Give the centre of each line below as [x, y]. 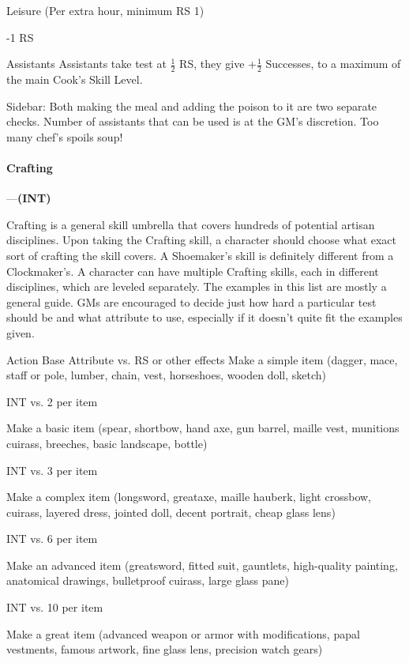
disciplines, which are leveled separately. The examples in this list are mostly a [197, 286]
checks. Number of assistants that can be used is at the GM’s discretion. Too [193, 121]
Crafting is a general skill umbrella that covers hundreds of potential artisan [191, 224]
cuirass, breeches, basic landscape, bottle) [107, 443]
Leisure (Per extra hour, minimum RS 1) [105, 10]
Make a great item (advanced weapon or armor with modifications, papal [183, 633]
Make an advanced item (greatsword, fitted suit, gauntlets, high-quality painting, [202, 565]
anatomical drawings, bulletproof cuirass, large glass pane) [148, 580]
